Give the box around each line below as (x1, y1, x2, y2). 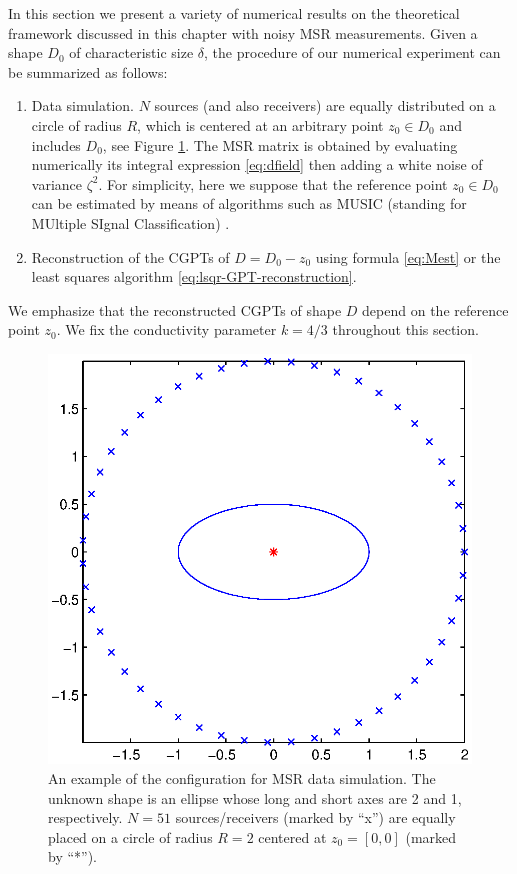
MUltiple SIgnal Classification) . (31, 212, 230, 233)
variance (31, 173, 83, 194)
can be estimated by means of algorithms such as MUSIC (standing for (31, 193, 467, 214)
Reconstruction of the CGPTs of (31, 246, 230, 267)
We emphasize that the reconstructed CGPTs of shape (8, 299, 342, 320)
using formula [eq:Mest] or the (315, 246, 501, 267)
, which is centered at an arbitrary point (137, 114, 384, 135)
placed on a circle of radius (48, 826, 213, 847)
